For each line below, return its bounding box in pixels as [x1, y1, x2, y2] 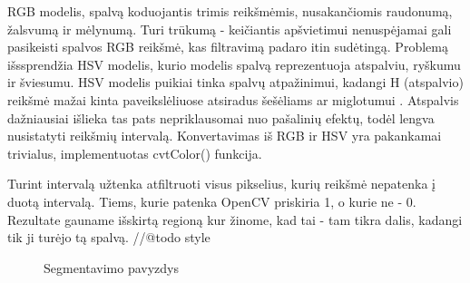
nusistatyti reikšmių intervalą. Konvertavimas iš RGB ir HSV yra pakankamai [7, 126, 442, 145]
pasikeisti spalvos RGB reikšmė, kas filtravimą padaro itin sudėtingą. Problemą [7, 37, 448, 56]
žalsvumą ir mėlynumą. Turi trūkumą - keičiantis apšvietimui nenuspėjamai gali [7, 19, 452, 38]
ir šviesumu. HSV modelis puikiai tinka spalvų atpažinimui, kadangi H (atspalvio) [7, 73, 464, 92]
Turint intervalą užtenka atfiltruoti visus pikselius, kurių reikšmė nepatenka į [7, 174, 436, 193]
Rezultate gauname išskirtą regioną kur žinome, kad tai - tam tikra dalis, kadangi [7, 210, 463, 229]
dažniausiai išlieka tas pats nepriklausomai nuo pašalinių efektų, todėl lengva [7, 108, 435, 127]
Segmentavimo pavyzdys [44, 258, 180, 277]
